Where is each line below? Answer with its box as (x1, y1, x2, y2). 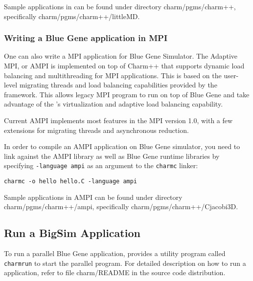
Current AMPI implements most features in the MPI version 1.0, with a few (4, 115, 233, 125)
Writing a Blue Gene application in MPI (4, 32, 168, 44)
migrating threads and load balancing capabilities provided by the (19, 80, 217, 90)
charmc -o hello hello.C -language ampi (4, 178, 138, 185)
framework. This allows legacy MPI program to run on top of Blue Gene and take (4, 89, 250, 99)
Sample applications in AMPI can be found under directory (4, 192, 183, 202)
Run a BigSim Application (4, 225, 140, 240)
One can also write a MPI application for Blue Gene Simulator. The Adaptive (4, 51, 238, 61)
